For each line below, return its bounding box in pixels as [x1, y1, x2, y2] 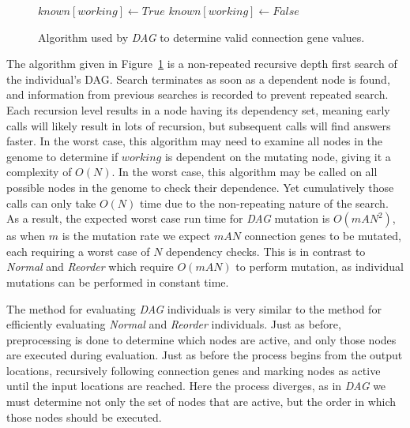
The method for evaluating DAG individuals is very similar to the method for [6, 300, 382, 317]
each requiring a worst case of [6, 242, 150, 259]
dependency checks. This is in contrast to [166, 242, 366, 259]
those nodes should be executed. [6, 408, 162, 425]
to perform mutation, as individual [235, 258, 404, 275]
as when [6, 227, 46, 244]
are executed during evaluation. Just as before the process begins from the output [6, 347, 403, 363]
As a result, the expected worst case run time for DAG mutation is [6, 210, 330, 227]
